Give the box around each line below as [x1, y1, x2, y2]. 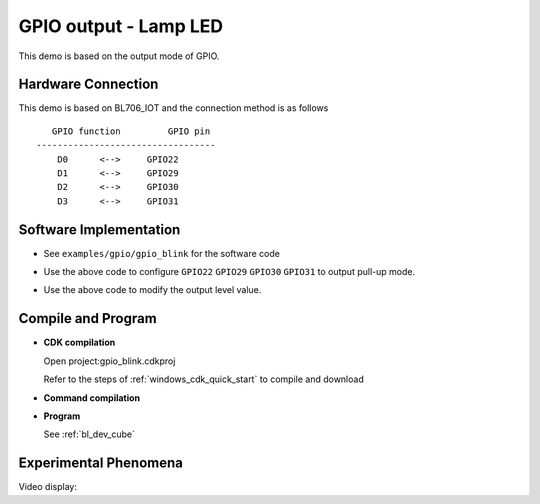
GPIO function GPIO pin [51, 125, 211, 137]
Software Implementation [18, 221, 181, 238]
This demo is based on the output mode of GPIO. [18, 50, 220, 62]
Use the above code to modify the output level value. [43, 284, 262, 296]
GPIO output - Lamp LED [18, 15, 224, 37]
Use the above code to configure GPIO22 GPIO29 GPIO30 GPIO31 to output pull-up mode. [43, 266, 415, 278]
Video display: [18, 481, 77, 493]
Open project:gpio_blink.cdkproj [43, 355, 176, 367]
